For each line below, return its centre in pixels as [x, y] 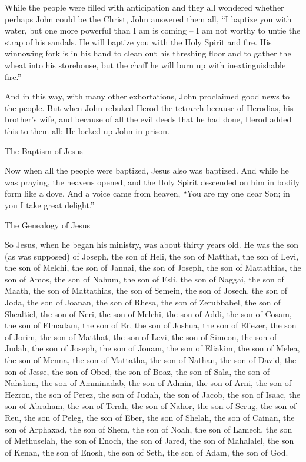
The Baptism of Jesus [44, 150]
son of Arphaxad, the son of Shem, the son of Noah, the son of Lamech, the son [149, 429]
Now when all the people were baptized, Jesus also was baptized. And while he [147, 170]
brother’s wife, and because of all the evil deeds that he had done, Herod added [148, 119]
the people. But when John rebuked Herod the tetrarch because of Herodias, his [149, 107]
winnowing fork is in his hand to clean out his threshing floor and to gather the [148, 53]
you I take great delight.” [50, 205]
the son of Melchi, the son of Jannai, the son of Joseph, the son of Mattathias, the [153, 267]
